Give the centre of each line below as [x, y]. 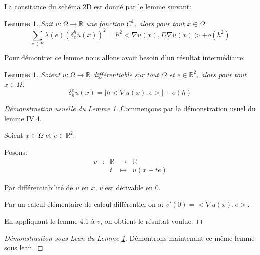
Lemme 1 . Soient [32, 74]
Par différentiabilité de [39, 187]
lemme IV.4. [23, 118]
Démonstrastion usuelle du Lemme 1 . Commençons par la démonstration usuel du [130, 108]
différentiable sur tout [126, 74]
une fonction [105, 23]
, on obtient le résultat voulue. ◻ [152, 221]
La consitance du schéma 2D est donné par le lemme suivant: [98, 6]
